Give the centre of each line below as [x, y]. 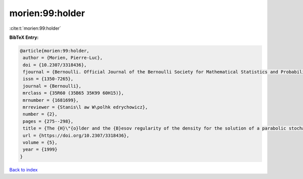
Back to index [23, 169]
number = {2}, [40, 114]
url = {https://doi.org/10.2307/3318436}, [76, 135]
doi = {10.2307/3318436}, [55, 65]
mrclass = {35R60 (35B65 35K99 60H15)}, [73, 93]
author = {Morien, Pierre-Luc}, [63, 58]
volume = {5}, [40, 142]
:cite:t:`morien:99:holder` [35, 28]
